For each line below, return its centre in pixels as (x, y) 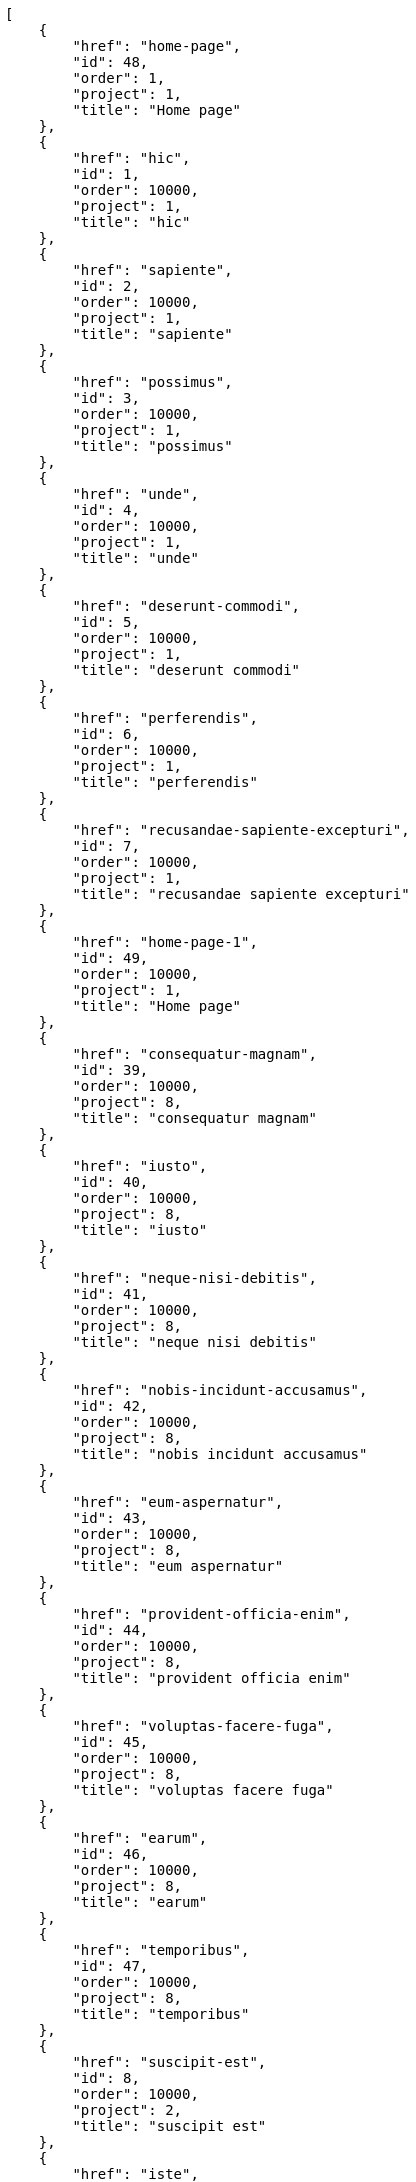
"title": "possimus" (152, 446)
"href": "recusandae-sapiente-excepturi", (241, 830)
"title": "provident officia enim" (211, 1678)
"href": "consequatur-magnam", (194, 1054)
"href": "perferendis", (165, 718)
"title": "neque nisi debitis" (194, 1342)
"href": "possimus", (152, 382)
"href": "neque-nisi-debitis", (194, 1278)
